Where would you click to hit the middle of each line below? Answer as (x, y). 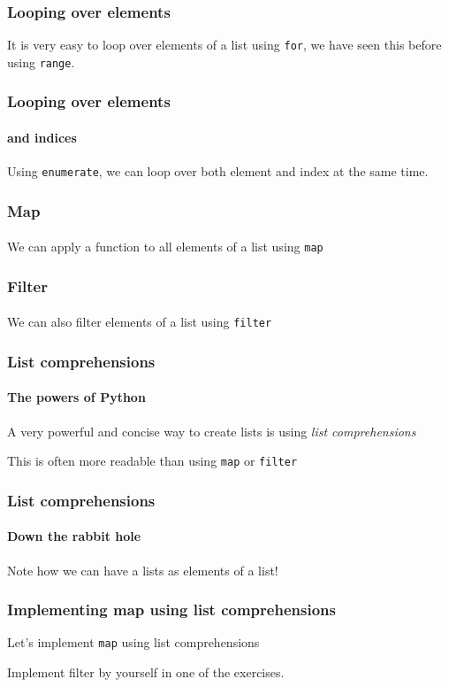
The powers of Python (76, 397)
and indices (42, 137)
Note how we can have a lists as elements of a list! (143, 570)
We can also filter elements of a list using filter (140, 322)
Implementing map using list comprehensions (171, 610)
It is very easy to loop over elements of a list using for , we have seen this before (224, 45)
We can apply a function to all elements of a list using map (165, 247)
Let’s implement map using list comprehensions (133, 642)
